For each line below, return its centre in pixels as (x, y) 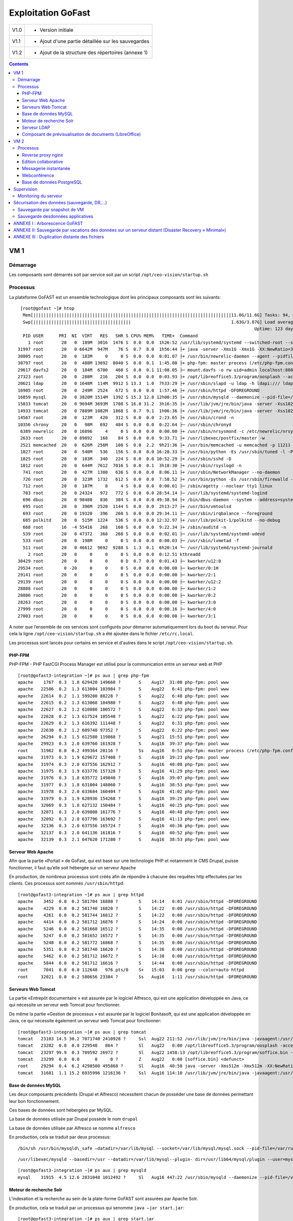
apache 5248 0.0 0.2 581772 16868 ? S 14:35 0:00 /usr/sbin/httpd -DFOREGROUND (137, 942)
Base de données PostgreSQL (52, 182)
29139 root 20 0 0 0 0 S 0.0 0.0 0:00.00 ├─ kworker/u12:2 (119, 582)
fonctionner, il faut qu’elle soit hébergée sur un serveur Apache (73, 867)
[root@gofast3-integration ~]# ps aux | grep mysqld (82, 1170)
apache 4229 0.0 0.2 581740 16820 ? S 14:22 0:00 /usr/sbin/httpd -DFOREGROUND (137, 908)
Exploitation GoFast (50, 13)
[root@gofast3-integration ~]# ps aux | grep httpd (81, 895)
